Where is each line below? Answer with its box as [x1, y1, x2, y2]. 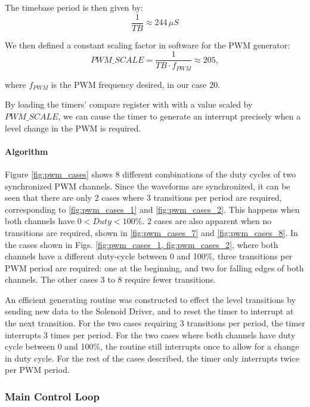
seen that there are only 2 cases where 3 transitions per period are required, [5, 191, 282, 204]
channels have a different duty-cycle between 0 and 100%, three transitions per [5, 250, 293, 262]
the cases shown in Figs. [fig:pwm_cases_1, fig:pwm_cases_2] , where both [5, 238, 278, 250]
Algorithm [5, 145, 48, 157]
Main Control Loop [5, 388, 100, 403]
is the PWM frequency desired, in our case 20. [51, 78, 221, 90]
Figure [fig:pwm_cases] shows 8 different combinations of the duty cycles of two [5, 167, 296, 180]
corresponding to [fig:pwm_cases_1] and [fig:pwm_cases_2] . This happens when [5, 203, 300, 215]
